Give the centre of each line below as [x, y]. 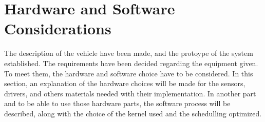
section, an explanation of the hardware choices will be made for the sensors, [125, 83]
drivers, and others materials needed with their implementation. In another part [130, 93]
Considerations [58, 28]
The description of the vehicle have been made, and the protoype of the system [129, 53]
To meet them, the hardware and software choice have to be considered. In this [129, 73]
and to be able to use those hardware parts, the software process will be [117, 103]
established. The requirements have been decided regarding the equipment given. [131, 63]
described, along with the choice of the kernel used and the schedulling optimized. [133, 113]
